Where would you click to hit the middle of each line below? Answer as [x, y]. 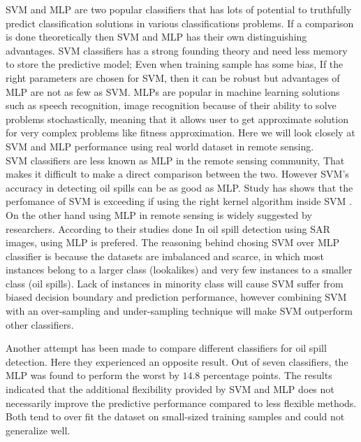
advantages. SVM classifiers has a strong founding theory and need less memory [177, 50]
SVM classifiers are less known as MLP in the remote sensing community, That [175, 160]
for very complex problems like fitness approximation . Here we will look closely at [180, 133]
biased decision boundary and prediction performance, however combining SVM [176, 297]
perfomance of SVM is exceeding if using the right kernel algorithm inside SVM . [179, 201]
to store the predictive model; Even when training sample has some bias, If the [175, 64]
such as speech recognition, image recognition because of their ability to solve [171, 105]
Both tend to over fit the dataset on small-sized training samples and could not [175, 416]
